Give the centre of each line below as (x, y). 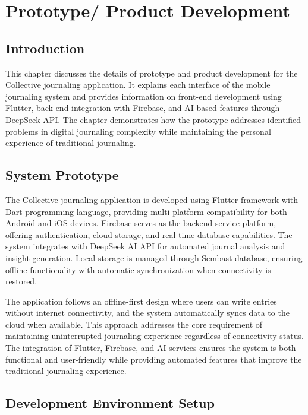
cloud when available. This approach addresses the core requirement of (134, 324)
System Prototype (62, 175)
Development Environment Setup (110, 403)
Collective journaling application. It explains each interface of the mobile (138, 85)
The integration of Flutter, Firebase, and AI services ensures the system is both (151, 348)
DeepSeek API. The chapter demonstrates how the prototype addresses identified (153, 119)
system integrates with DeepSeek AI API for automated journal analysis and (145, 246)
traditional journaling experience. (66, 371)
